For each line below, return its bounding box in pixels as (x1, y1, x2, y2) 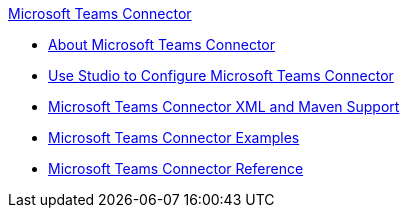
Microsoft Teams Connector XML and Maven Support (48, 98, 400, 115)
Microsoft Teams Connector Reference (48, 160, 304, 177)
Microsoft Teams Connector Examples (48, 129, 300, 146)
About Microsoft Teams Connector (48, 36, 276, 53)
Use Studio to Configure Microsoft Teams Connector (48, 67, 394, 84)
